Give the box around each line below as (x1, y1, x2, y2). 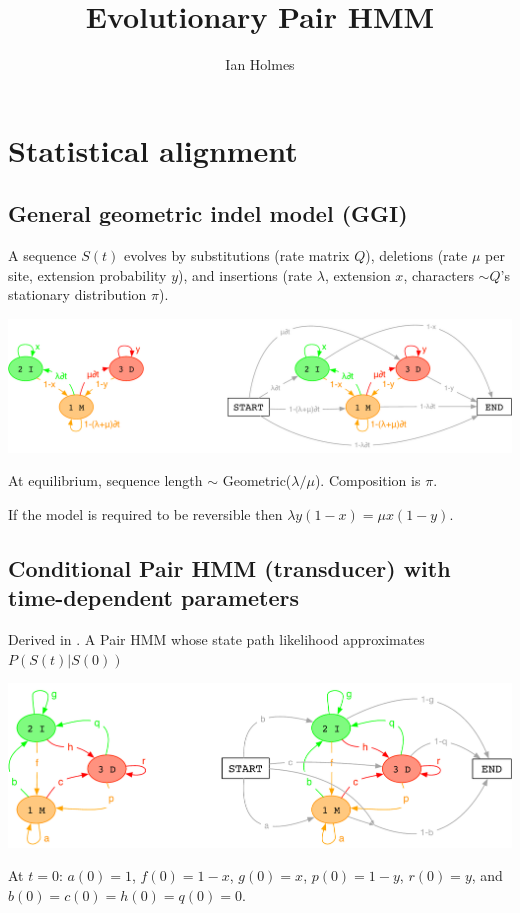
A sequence (8, 245, 77, 266)
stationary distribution (8, 284, 147, 305)
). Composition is (314, 470, 421, 491)
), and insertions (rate (178, 264, 313, 285)
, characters (403, 264, 474, 285)
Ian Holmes (225, 54, 295, 75)
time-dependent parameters (8, 582, 300, 613)
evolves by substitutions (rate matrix (123, 245, 350, 266)
